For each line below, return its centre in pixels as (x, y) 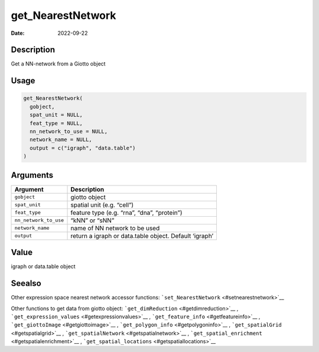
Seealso (26, 283)
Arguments (32, 175)
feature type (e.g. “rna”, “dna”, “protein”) (126, 213)
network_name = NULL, (61, 140)
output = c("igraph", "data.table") (83, 148)
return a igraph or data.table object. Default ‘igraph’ (142, 236)
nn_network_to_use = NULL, (69, 132)
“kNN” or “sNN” (92, 220)
